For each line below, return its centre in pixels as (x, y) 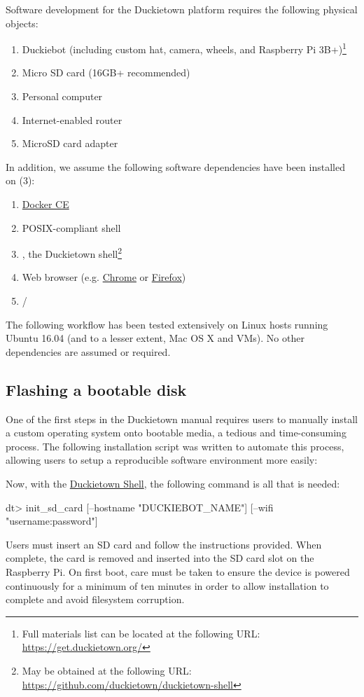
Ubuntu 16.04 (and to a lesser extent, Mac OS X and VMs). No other (155, 338)
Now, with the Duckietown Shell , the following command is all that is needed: (173, 483)
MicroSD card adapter (70, 143)
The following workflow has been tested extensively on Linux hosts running (167, 324)
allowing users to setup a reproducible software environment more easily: (162, 460)
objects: (22, 23)
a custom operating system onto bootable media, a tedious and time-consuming (176, 433)
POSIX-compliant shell (71, 227)
